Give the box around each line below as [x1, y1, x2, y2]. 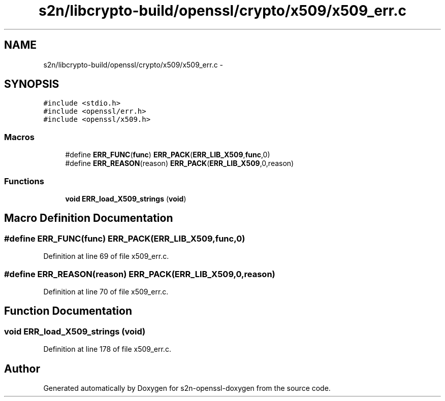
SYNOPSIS [4, 78, 59, 91]
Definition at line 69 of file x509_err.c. [43, 252, 169, 261]
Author [4, 362, 40, 375]
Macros [4, 131, 35, 142]
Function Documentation [4, 305, 132, 318]
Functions [4, 176, 44, 186]
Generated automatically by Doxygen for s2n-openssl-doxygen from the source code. [43, 383, 331, 392]
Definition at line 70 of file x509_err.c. [43, 287, 169, 296]
